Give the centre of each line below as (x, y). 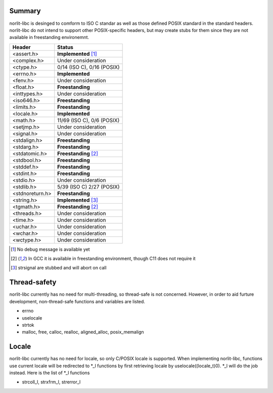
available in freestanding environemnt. (49, 37)
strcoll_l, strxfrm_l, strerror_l (51, 382)
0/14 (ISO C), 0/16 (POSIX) (88, 67)
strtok (28, 325)
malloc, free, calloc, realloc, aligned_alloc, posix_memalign (83, 332)
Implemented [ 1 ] (77, 54)
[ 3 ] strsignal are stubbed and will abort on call (59, 268)
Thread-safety (33, 282)
